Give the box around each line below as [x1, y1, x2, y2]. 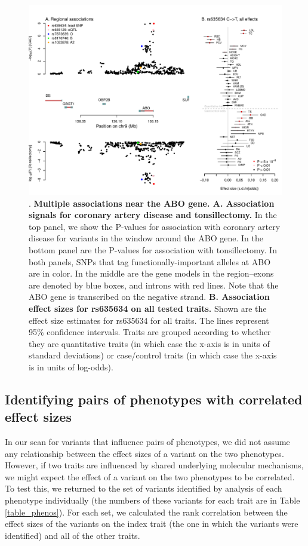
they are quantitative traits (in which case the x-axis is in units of [29, 337, 270, 349]
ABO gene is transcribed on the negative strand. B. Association [29, 290, 270, 303]
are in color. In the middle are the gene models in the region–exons [29, 267, 274, 280]
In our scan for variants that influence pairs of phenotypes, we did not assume [5, 435, 290, 448]
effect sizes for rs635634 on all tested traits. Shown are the [29, 302, 267, 314]
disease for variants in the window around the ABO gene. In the [29, 232, 263, 244]
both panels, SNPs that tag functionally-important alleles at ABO [29, 255, 271, 268]
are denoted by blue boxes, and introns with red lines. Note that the [29, 278, 279, 291]
